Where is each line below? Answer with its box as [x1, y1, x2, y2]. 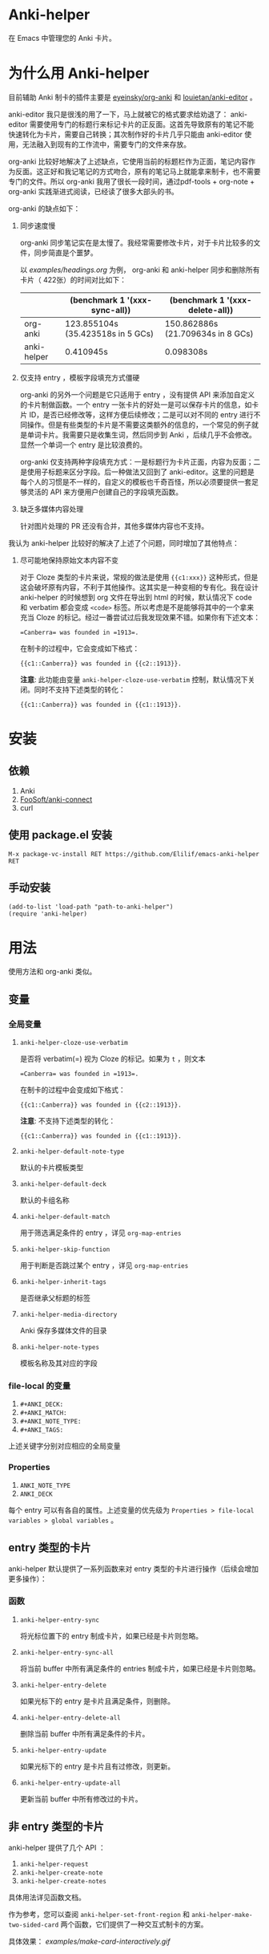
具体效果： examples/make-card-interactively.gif [8, 1936, 171, 1946]
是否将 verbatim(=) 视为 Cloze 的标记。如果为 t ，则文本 [19, 1054, 206, 1064]
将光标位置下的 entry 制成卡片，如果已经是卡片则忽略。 [19, 1631, 203, 1640]
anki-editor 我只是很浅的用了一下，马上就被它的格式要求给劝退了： [8, 109, 229, 119]
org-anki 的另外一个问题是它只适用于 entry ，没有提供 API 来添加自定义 [19, 389, 255, 399]
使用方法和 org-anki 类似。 [8, 967, 97, 977]
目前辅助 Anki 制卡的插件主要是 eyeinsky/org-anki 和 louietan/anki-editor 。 [8, 92, 258, 102]
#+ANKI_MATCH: [19, 1409, 67, 1417]
